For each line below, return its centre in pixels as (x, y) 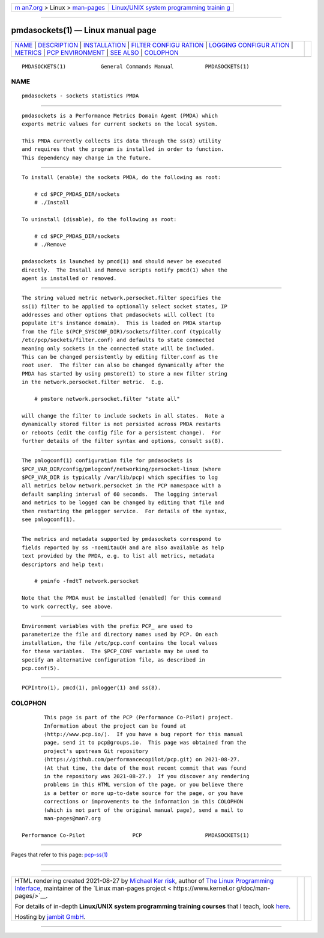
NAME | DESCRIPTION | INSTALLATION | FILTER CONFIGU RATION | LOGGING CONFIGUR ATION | (154, 45)
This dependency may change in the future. (87, 157)
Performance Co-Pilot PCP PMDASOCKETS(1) (136, 835)
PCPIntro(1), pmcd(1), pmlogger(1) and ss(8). (91, 688)
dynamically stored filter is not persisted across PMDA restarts (121, 424)
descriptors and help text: (63, 564)
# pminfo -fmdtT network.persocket (86, 581)
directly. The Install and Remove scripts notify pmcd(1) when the (124, 270)
